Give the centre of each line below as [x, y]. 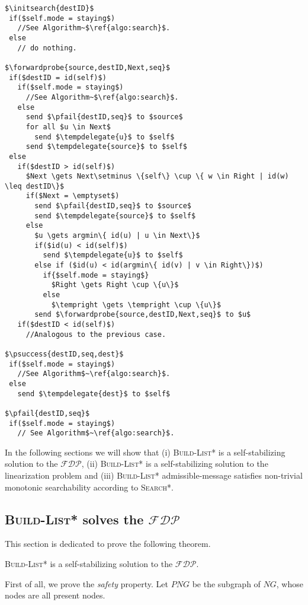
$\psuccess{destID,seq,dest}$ [64, 354]
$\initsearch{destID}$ [49, 8]
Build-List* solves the [74, 519]
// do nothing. [47, 48]
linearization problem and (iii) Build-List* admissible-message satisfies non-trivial [154, 475]
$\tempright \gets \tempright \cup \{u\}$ [136, 305]
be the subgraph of [226, 583]
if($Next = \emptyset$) [73, 196]
